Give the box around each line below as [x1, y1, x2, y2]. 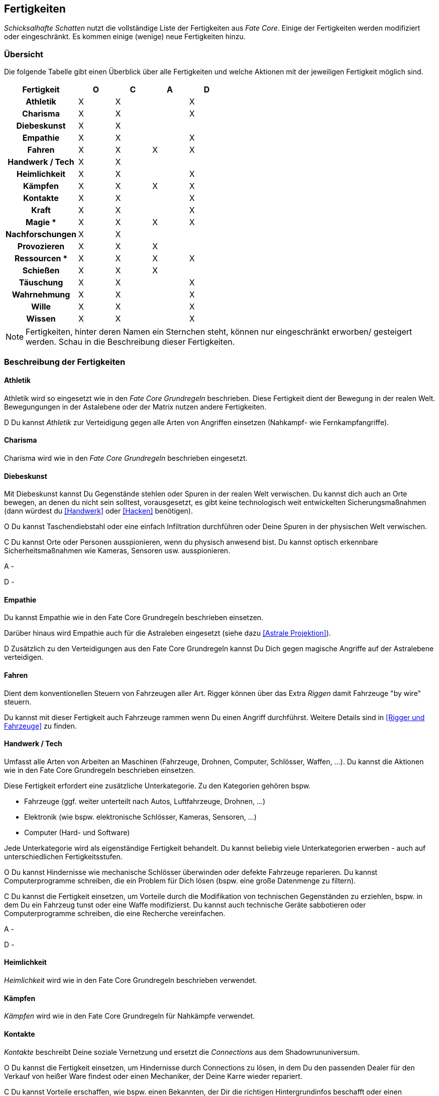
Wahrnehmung [12, 289, 70, 300]
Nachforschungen [6, 229, 77, 240]
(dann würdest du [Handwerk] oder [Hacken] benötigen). [4, 507, 193, 516]
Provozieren [17, 241, 65, 252]
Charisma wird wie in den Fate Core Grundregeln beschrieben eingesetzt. [4, 453, 248, 462]
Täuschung [19, 277, 63, 288]
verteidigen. [4, 653, 44, 662]
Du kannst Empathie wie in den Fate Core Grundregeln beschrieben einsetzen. [4, 613, 264, 622]
